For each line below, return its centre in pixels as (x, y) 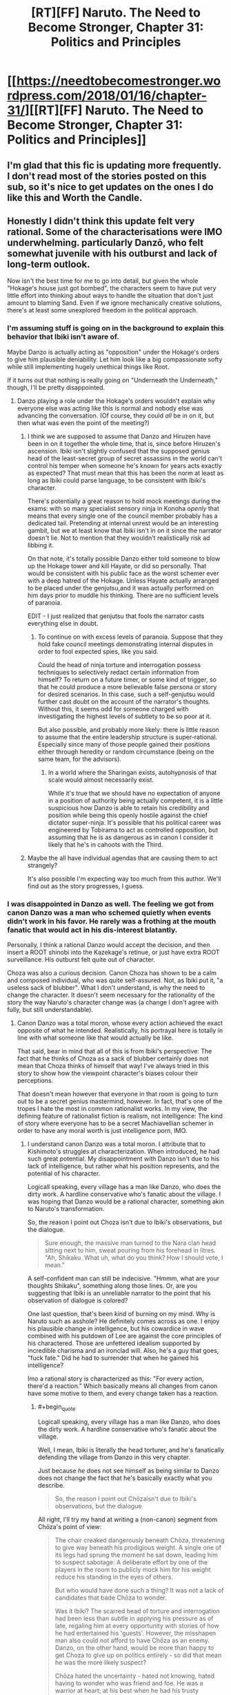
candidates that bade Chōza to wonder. (111, 1598)
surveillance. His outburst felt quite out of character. (81, 959)
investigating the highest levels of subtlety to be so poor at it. (124, 716)
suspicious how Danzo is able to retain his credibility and (129, 807)
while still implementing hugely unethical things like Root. (88, 366)
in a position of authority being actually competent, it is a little (135, 800)
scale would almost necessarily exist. (101, 780)
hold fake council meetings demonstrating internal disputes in (125, 644)
